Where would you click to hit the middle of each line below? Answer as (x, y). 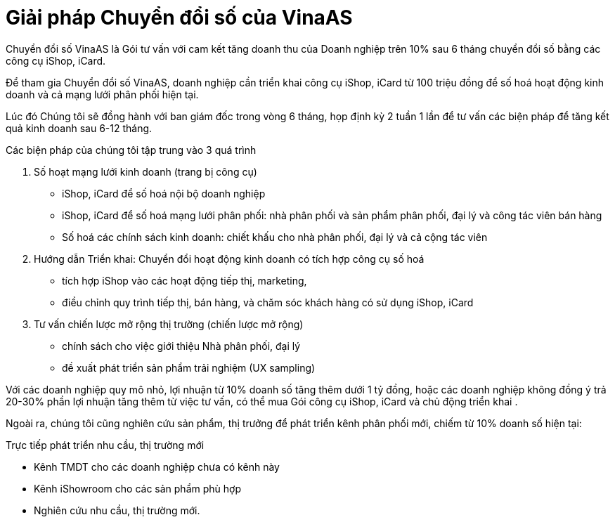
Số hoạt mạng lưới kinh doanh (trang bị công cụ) (145, 171)
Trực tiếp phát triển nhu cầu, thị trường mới (105, 445)
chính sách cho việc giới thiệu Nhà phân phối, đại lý (181, 346)
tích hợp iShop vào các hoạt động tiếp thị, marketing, (184, 280)
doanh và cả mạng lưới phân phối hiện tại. (102, 94)
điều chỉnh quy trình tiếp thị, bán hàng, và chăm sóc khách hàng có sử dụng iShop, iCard (268, 302)
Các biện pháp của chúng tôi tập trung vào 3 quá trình (131, 150)
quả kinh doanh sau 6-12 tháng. (79, 128)
